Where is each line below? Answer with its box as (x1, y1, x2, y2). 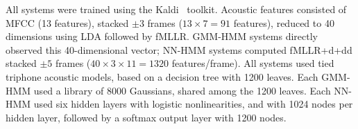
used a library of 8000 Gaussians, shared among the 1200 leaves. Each (33, 83, 331, 97)
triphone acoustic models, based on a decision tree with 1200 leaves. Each (6, 69, 318, 83)
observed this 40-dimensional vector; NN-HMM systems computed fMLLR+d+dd (6, 42, 352, 57)
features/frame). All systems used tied (171, 56, 334, 70)
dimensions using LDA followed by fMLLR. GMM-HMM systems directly (6, 29, 318, 43)
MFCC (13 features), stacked (6, 15, 129, 30)
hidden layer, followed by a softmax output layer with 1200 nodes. (6, 110, 287, 124)
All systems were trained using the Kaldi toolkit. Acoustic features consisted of (6, 2, 347, 16)
